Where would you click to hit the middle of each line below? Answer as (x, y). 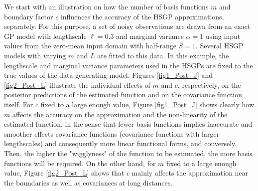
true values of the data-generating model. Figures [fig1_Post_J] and (109, 75)
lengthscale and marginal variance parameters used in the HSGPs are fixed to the (129, 65)
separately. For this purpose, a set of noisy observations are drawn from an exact (127, 26)
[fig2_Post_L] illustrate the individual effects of (77, 85)
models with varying (35, 55)
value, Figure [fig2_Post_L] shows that (64, 173)
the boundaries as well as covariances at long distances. (88, 182)
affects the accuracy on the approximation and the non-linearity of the (120, 114)
